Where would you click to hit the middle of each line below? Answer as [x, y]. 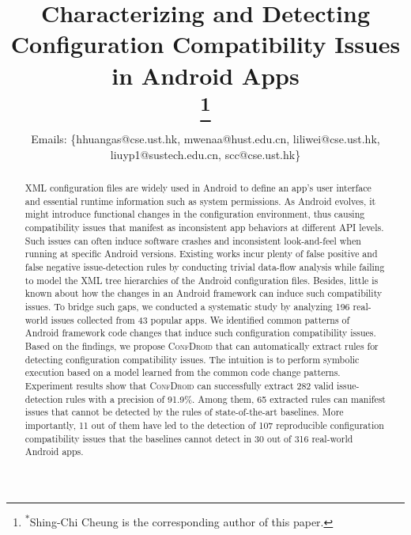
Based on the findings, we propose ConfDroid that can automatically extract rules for [202, 346]
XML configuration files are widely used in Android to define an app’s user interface [198, 188]
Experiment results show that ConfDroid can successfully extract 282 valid [179, 385]
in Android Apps [205, 75]
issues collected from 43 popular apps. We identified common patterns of [200, 319]
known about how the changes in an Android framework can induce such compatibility [204, 293]
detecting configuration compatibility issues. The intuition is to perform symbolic [192, 359]
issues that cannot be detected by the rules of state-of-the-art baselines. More [184, 412]
